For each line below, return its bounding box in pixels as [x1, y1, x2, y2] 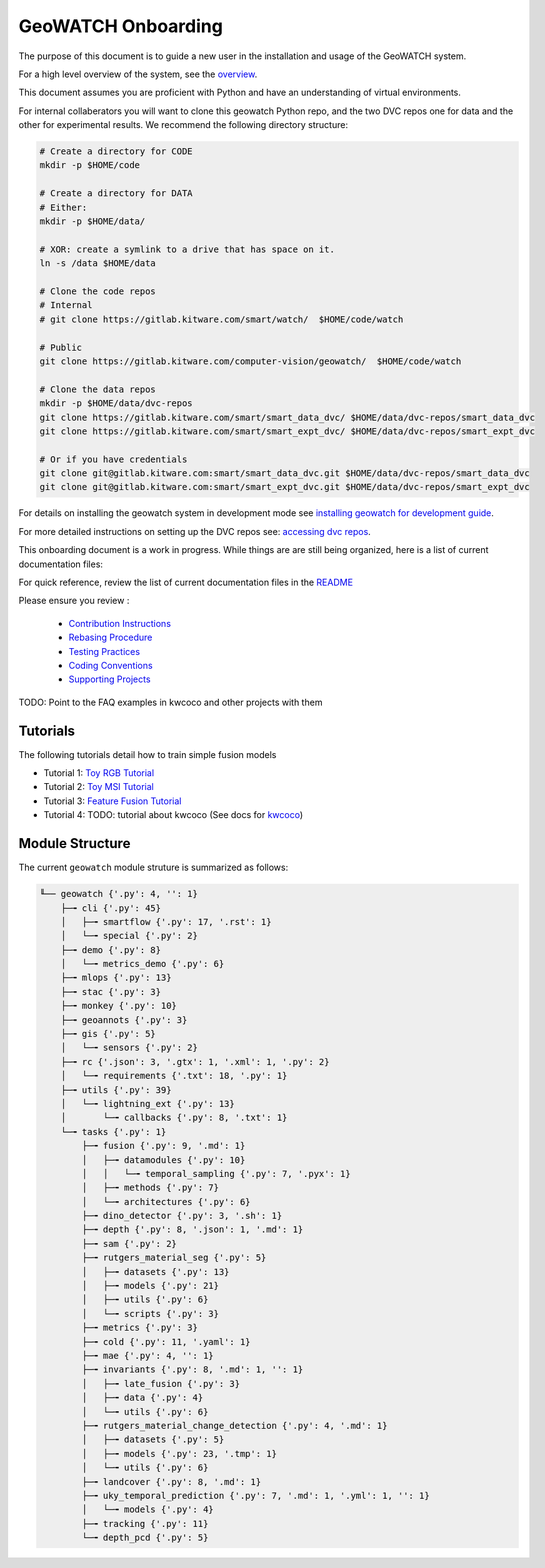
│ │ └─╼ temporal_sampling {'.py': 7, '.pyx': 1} [81, 1168, 351, 1179]
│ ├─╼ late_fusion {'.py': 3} [81, 1378, 240, 1389]
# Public [39, 341, 83, 353]
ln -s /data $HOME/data [39, 258, 157, 269]
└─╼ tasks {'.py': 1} [60, 1126, 167, 1137]
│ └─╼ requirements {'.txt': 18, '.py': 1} [60, 1070, 288, 1082]
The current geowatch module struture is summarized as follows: [18, 861, 289, 874]
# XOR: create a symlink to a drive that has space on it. [39, 243, 335, 255]
